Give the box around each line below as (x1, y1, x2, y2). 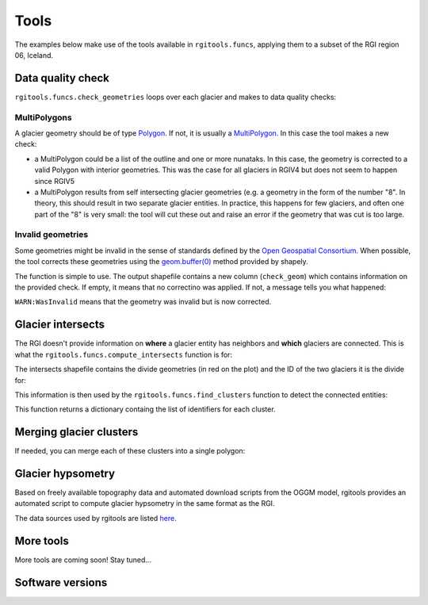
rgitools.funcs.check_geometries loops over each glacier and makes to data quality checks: (14, 92, 337, 101)
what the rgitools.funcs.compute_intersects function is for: (14, 350, 233, 359)
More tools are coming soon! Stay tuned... (14, 555, 152, 565)
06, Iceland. (14, 50, 54, 59)
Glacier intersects (14, 318, 105, 331)
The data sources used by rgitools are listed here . (14, 513, 178, 523)
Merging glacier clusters (14, 425, 139, 439)
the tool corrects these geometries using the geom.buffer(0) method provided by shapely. (14, 257, 308, 266)
